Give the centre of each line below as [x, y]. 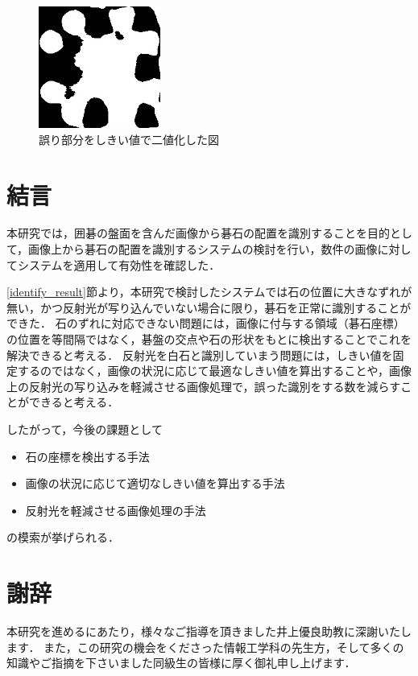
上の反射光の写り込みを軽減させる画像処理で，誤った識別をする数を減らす [204, 386]
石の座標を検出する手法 [87, 456]
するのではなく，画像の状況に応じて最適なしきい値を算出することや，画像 [215, 371]
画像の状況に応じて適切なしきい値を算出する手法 [155, 483]
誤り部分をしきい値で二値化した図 [129, 139]
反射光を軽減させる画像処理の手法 [116, 510]
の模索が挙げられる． [63, 537]
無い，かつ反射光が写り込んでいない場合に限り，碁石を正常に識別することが [209, 307]
